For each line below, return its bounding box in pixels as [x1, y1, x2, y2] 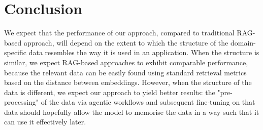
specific [4, 47, 27, 58]
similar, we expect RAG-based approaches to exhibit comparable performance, [4, 57, 248, 67]
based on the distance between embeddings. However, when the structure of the [4, 77, 252, 88]
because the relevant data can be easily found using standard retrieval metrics [4, 67, 247, 77]
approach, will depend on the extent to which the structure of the [23, 37, 228, 48]
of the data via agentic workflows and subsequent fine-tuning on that [41, 97, 255, 107]
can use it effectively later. [4, 116, 86, 127]
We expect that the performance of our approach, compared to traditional [4, 27, 235, 38]
